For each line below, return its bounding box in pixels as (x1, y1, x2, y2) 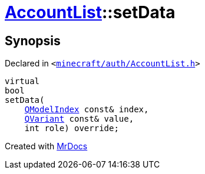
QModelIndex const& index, (24, 105, 149, 115)
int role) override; (24, 123, 119, 133)
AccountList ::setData (5, 2, 176, 22)
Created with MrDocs (5, 141, 88, 152)
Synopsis (5, 33, 61, 48)
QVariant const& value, (24, 114, 134, 124)
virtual (5, 76, 40, 86)
